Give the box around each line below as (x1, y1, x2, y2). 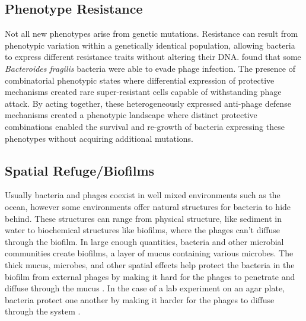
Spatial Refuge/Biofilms (5, 161, 155, 179)
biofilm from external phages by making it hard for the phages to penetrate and (5, 270, 295, 282)
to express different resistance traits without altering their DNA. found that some (5, 50, 301, 63)
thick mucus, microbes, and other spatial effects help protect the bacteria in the (5, 258, 295, 271)
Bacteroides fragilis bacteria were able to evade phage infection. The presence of (5, 62, 295, 74)
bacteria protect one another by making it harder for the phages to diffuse (5, 293, 275, 306)
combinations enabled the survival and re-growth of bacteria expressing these (5, 120, 285, 132)
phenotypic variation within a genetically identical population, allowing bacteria (5, 39, 295, 51)
